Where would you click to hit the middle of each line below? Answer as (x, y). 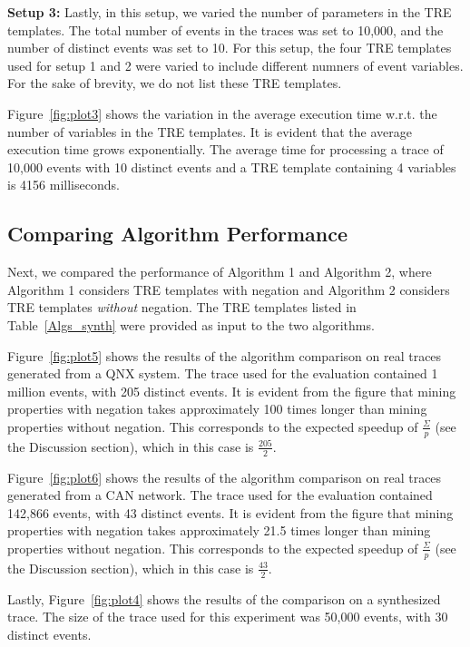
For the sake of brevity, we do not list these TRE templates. (175, 83)
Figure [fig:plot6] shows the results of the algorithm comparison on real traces (225, 477)
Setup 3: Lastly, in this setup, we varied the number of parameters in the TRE (230, 12)
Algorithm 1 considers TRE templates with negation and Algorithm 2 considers (229, 289)
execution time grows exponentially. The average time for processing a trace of (225, 149)
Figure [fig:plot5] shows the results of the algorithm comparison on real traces (225, 355)
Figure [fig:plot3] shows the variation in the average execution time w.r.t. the (222, 113)
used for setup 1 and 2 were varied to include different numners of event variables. (235, 65)
